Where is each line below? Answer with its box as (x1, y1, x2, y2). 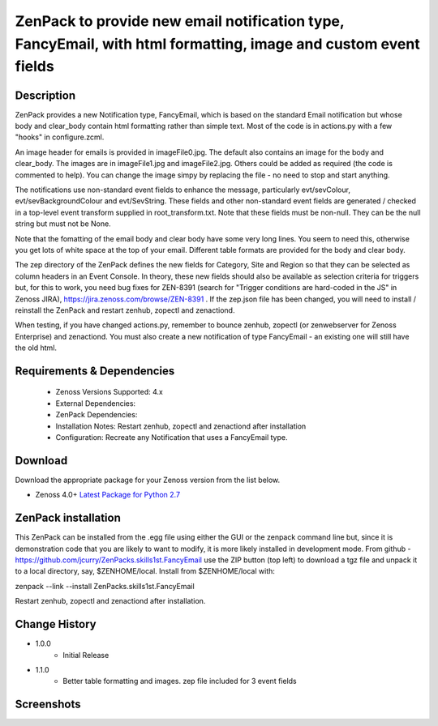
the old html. (15, 343, 57, 352)
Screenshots (15, 698, 81, 711)
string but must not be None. (15, 219, 111, 228)
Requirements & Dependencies (15, 364, 175, 378)
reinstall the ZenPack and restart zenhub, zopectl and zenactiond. (15, 305, 235, 315)
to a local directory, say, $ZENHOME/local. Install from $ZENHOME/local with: (15, 566, 276, 576)
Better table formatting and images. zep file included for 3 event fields (62, 677, 297, 686)
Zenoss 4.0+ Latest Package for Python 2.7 (35, 490, 181, 500)
